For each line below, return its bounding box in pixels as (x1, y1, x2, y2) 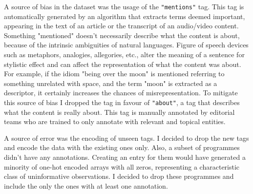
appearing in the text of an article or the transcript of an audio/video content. (4, 21, 239, 31)
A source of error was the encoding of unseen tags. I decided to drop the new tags (4, 132, 249, 143)
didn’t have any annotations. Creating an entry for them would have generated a (4, 152, 246, 162)
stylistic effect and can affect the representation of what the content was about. (4, 59, 241, 69)
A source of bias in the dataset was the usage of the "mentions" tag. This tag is (4, 1, 244, 11)
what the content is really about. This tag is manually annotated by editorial (4, 107, 235, 117)
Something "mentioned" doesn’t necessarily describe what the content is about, (4, 30, 240, 40)
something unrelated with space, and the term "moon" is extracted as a (4, 78, 217, 88)
